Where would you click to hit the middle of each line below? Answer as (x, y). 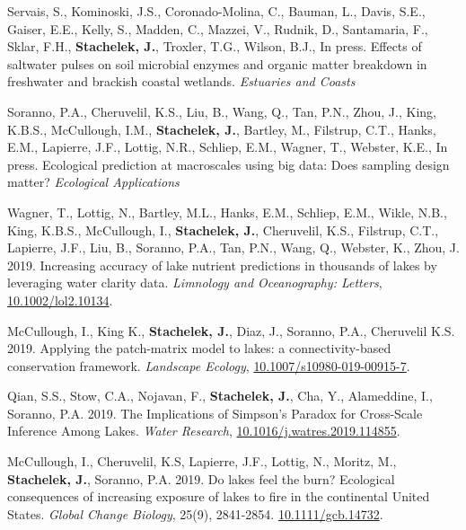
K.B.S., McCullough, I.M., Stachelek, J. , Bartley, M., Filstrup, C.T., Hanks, (222, 129)
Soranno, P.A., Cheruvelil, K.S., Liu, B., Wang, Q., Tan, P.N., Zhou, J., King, (222, 111)
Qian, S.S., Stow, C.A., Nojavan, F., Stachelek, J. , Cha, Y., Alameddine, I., (220, 396)
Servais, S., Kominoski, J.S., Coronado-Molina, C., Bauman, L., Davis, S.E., (216, 11)
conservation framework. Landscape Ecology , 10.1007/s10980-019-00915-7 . (209, 365)
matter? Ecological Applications (93, 182)
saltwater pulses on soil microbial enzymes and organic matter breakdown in (217, 63)
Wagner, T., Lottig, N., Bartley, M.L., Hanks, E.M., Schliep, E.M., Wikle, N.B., (227, 212)
